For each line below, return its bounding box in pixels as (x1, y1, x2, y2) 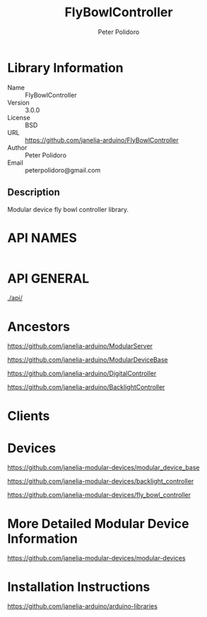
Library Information (7, 59, 124, 76)
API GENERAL (7, 270, 90, 286)
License (7, 113, 30, 122)
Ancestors (7, 319, 71, 334)
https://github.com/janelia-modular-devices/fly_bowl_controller (7, 490, 191, 499)
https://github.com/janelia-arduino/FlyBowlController (25, 136, 179, 144)
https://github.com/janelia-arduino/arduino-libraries (7, 602, 158, 611)
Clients (7, 408, 50, 424)
